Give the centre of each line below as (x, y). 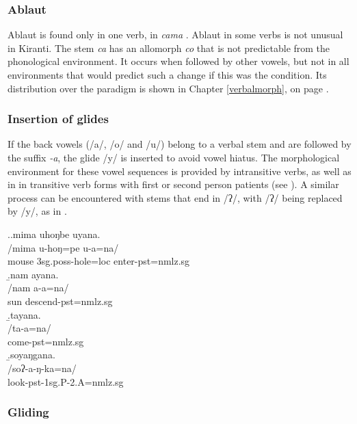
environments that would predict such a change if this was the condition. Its (167, 75)
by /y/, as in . (37, 211)
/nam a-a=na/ (38, 288)
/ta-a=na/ (29, 328)
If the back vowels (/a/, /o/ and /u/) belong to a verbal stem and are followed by (180, 144)
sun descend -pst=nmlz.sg (60, 301)
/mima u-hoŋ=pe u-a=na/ (63, 247)
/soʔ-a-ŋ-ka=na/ (42, 368)
